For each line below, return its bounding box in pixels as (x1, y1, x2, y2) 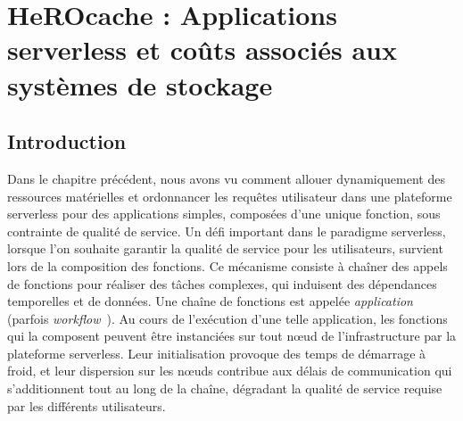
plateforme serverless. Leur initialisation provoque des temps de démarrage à (7, 343, 426, 362)
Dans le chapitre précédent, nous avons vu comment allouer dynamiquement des (7, 169, 445, 187)
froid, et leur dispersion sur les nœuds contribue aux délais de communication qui (7, 361, 452, 380)
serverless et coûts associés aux (7, 31, 397, 68)
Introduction (7, 128, 127, 155)
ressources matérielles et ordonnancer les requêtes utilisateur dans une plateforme (7, 186, 452, 205)
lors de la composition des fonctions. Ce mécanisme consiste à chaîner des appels (7, 256, 448, 275)
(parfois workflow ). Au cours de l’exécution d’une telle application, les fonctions (7, 309, 448, 327)
